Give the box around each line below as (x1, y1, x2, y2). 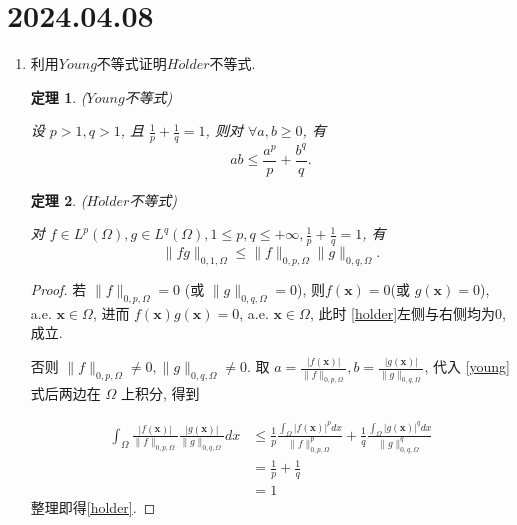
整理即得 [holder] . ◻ (30, 497, 156, 518)
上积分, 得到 (120, 383, 200, 404)
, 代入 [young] (424, 356, 510, 377)
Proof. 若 (30, 278, 87, 299)
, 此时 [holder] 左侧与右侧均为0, (309, 302, 506, 323)
